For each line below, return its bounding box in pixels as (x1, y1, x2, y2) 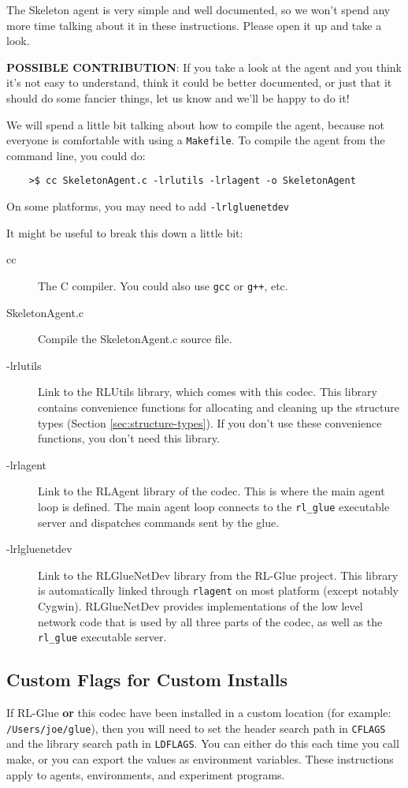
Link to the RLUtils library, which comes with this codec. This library (38, 383, 377, 400)
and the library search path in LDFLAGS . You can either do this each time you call (6, 735, 399, 752)
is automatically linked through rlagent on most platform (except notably (38, 582, 399, 599)
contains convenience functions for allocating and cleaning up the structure (38, 398, 399, 415)
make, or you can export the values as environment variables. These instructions (6, 750, 394, 767)
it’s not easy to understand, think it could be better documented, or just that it (6, 74, 392, 91)
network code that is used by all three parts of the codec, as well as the (38, 613, 383, 629)
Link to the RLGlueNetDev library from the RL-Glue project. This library (38, 566, 399, 583)
